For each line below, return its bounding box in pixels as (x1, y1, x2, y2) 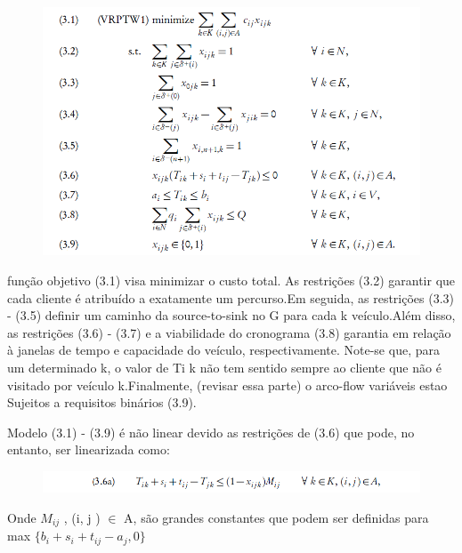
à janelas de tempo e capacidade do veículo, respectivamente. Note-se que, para (7, 341, 440, 359)
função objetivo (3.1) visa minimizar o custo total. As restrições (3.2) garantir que (7, 271, 456, 290)
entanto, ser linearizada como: (7, 440, 170, 459)
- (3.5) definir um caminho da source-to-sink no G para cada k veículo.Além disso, (7, 306, 456, 325)
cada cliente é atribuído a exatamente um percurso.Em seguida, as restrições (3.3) (7, 288, 455, 307)
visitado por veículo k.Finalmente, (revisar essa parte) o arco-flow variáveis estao (7, 375, 448, 394)
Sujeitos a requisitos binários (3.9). (7, 393, 197, 412)
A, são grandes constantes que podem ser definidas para (124, 508, 429, 526)
